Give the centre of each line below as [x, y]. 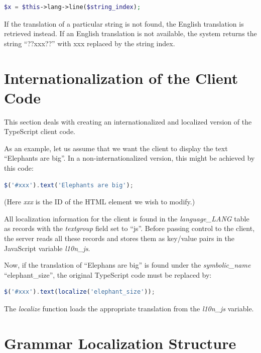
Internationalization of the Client [121, 78]
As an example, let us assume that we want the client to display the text [116, 148]
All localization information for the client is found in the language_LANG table [127, 218]
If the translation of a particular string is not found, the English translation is [124, 23]
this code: [19, 168]
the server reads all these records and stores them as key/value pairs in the [119, 238]
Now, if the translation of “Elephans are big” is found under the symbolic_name [127, 265]
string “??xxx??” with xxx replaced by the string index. [90, 43]
